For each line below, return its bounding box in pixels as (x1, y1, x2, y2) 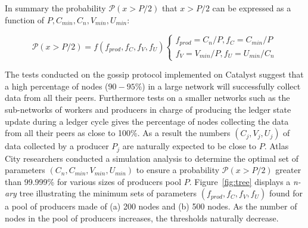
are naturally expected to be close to (122, 140, 256, 152)
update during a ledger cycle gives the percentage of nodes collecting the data (5, 115, 289, 127)
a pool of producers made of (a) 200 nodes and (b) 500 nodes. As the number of (5, 200, 297, 212)
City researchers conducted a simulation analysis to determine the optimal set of (5, 152, 298, 164)
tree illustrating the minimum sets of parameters (19, 187, 197, 199)
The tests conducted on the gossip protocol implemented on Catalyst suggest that (5, 68, 304, 81)
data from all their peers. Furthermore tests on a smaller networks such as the (5, 91, 290, 104)
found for (269, 187, 303, 199)
